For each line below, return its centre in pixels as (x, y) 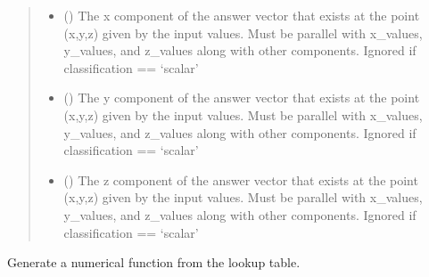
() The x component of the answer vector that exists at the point (242, 15)
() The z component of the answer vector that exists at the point (241, 179)
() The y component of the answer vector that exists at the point (242, 98)
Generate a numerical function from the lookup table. (154, 262)
